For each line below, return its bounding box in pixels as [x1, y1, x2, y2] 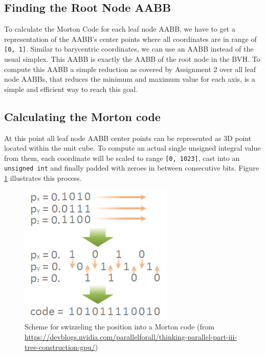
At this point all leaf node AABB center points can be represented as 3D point [4, 132, 252, 143]
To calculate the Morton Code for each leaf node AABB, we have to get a [4, 23, 235, 34]
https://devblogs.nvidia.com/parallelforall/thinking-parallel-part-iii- [25, 331, 237, 342]
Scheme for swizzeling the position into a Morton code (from [25, 321, 214, 332]
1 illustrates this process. [4, 173, 82, 183]
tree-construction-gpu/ [25, 341, 95, 352]
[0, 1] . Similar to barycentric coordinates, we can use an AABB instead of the [4, 43, 254, 54]
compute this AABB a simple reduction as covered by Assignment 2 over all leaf [4, 63, 256, 74]
